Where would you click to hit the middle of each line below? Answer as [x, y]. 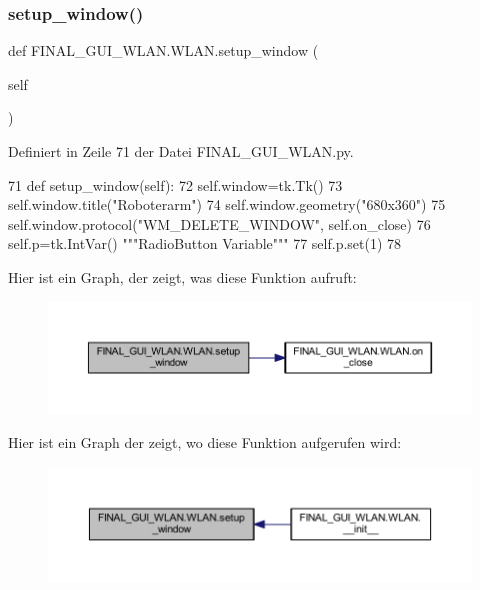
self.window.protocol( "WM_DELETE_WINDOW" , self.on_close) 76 [219, 223]
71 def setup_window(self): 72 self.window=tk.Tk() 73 [175, 184]
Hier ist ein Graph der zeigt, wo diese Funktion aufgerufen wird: [205, 442]
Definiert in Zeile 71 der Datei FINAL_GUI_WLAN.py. [181, 151]
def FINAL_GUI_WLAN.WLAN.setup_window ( [163, 50]
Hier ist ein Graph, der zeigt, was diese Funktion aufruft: [182, 276]
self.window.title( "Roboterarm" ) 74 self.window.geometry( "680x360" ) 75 [227, 204]
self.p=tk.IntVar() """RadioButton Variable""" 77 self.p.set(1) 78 [205, 243]
